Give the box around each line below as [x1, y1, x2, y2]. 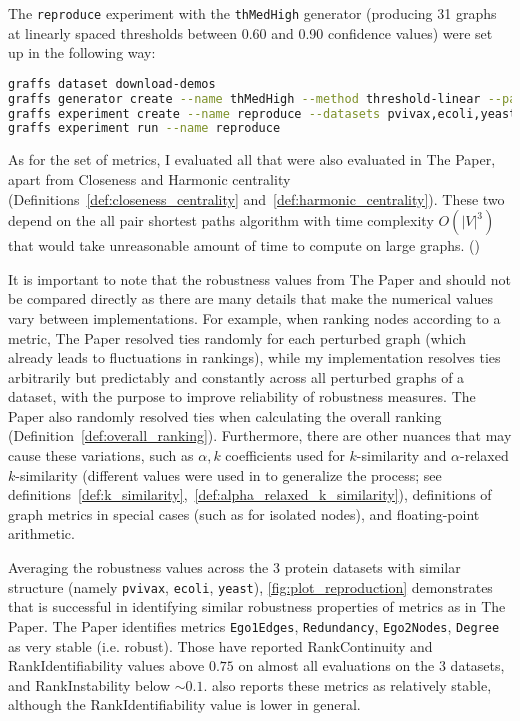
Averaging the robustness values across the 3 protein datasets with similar [8, 557, 461, 578]
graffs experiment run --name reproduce [8, 121, 281, 136]
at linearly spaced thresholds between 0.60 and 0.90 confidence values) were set [8, 22, 493, 43]
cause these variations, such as [8, 445, 194, 466]
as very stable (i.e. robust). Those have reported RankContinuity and [8, 635, 433, 656]
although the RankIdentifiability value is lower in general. [8, 694, 361, 715]
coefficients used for [225, 445, 345, 466]
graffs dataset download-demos [8, 76, 216, 91]
